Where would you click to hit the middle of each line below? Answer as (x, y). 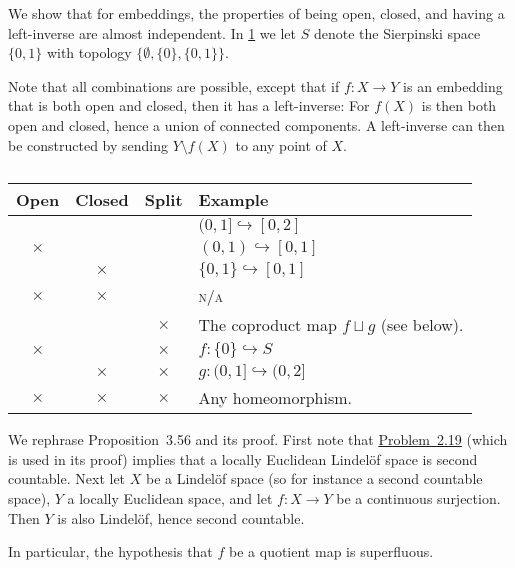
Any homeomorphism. (275, 398)
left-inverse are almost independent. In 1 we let (152, 32)
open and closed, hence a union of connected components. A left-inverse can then (256, 124)
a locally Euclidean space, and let (170, 497)
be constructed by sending (88, 144)
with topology (89, 52)
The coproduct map (267, 325)
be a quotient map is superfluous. (331, 551)
